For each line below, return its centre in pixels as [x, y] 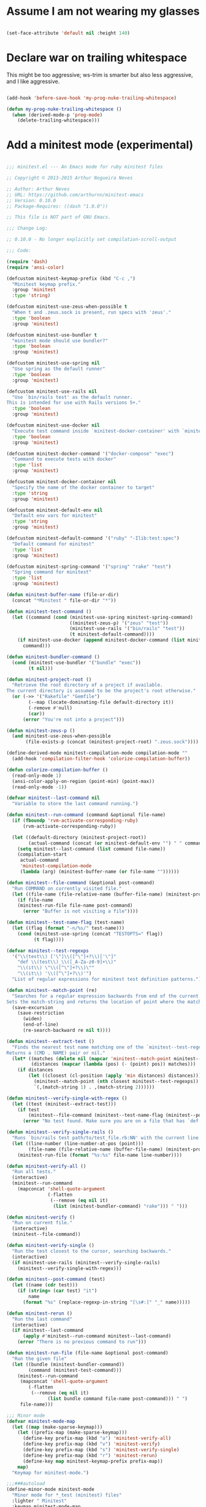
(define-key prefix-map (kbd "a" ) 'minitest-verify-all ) [97, 1438]
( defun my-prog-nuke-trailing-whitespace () [64, 109]
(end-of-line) [41, 1025]
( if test [29, 1110]
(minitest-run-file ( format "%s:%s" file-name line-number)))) [100, 1155]
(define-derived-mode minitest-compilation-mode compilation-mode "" [97, 753]
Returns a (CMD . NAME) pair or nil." [56, 1053]
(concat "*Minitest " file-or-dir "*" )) [64, 600]
